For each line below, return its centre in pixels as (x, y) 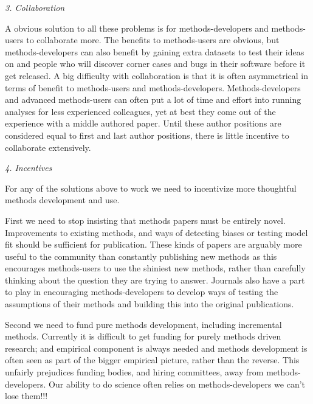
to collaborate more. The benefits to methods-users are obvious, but (153, 40)
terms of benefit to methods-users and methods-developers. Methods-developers (153, 87)
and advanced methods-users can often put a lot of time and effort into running (153, 99)
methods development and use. (62, 200)
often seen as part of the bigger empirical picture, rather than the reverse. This (152, 360)
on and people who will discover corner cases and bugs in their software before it (155, 64)
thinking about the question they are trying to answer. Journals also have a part (155, 280)
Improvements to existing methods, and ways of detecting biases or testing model (156, 232)
